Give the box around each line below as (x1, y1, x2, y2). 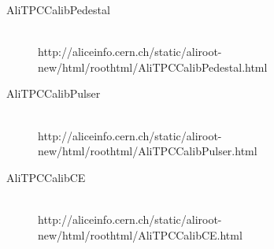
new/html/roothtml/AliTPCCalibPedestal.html (38, 58, 268, 75)
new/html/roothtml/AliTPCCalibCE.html (38, 226, 243, 243)
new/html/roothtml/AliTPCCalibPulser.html (38, 143, 257, 159)
